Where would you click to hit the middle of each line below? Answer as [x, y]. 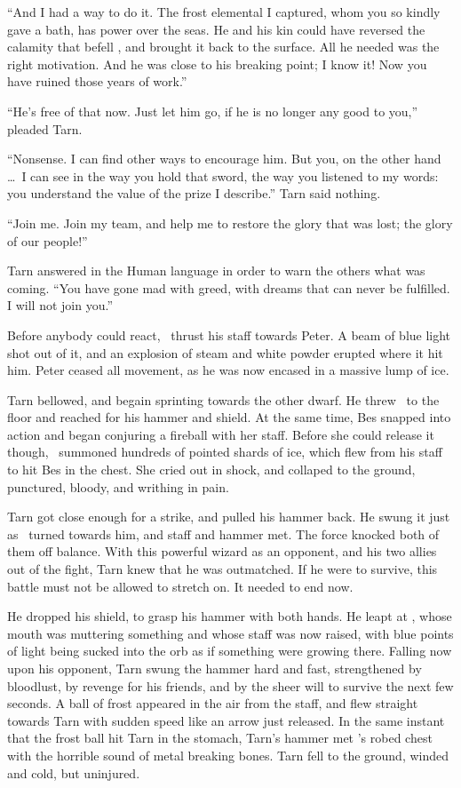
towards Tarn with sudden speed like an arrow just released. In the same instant [226, 720]
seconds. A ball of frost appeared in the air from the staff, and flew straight [213, 703]
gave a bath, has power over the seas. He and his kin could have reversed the [216, 29]
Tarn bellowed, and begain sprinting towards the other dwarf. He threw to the [223, 399]
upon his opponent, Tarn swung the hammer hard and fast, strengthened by [215, 668]
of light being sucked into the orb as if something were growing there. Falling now [230, 651]
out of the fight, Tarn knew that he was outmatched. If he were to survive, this [223, 569]
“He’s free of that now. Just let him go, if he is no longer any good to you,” [213, 111]
